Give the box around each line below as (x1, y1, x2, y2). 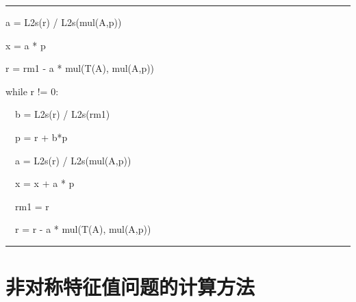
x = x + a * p (14, 176, 75, 190)
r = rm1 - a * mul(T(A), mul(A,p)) (5, 61, 155, 75)
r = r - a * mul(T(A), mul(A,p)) (14, 222, 151, 236)
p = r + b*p (14, 129, 68, 144)
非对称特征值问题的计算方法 (5, 273, 255, 301)
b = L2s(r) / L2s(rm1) (14, 107, 110, 121)
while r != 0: (5, 84, 59, 98)
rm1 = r (14, 199, 49, 213)
